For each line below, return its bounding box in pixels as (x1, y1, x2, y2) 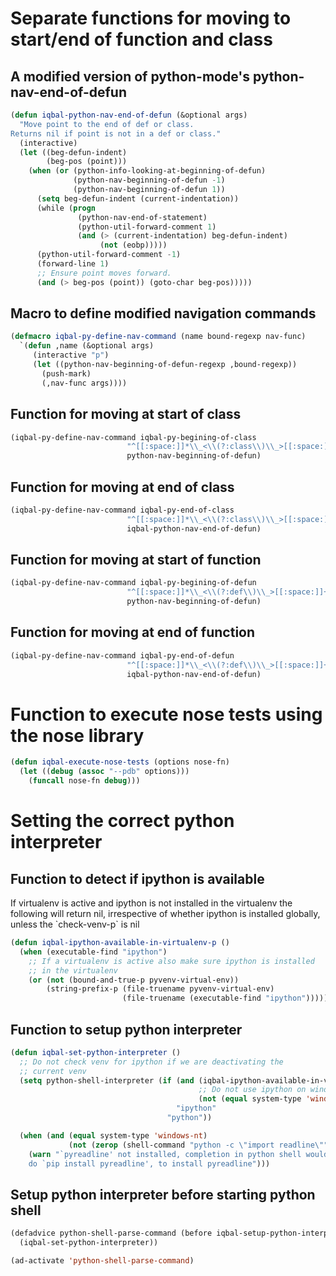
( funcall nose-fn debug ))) (28, 776, 141, 786)
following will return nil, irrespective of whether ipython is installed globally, (10, 908, 321, 919)
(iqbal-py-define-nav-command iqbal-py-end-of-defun (10, 650, 235, 661)
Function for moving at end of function (10, 624, 256, 641)
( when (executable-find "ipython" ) (19, 947, 168, 957)
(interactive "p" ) (32, 350, 110, 361)
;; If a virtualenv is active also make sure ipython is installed (28, 956, 315, 966)
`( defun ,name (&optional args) (19, 341, 155, 351)
